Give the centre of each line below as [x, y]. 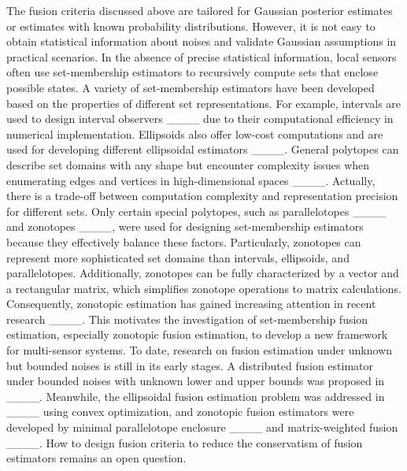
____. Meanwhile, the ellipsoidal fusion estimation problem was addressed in [196, 396]
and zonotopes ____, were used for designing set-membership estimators [185, 226]
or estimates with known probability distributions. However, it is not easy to [191, 26]
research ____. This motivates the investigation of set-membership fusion [187, 319]
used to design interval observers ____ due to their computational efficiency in [200, 119]
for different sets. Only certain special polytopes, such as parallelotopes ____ [196, 211]
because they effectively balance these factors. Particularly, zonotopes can [184, 241]
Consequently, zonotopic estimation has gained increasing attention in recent [191, 304]
